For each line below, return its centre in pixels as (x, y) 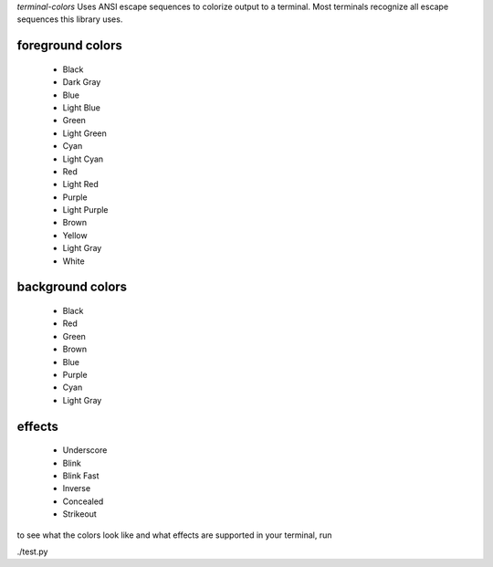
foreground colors (69, 46)
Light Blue (81, 107)
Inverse (77, 488)
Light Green (84, 133)
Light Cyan (83, 159)
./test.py (32, 551)
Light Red (81, 184)
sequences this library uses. (70, 19)
